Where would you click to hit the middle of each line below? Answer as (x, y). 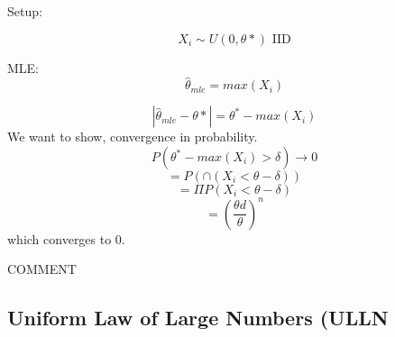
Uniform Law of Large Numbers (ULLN (198, 318)
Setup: (25, 11)
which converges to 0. (66, 238)
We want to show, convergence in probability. (133, 137)
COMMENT (42, 269)
